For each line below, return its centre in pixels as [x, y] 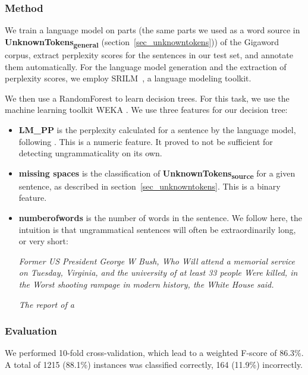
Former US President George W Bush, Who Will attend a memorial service [157, 261]
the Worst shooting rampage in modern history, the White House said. [146, 284]
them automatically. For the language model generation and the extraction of [146, 66]
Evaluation [31, 331]
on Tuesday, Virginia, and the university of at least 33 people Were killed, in [158, 272]
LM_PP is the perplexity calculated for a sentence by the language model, [157, 129]
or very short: [43, 241]
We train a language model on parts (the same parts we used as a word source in [153, 30]
